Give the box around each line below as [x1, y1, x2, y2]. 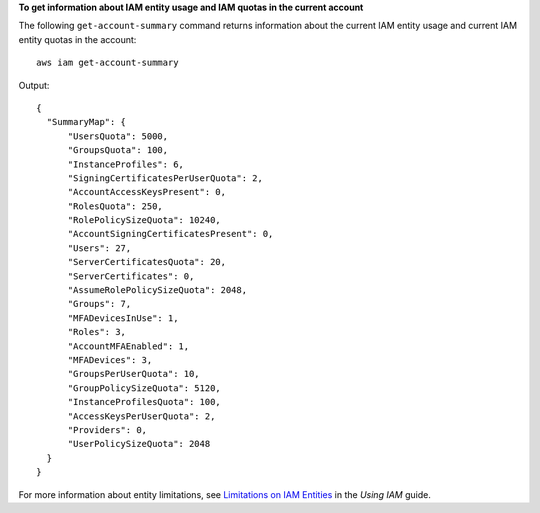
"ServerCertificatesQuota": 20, [67, 256, 227, 268]
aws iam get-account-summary [36, 57, 179, 69]
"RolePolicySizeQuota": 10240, [67, 215, 222, 226]
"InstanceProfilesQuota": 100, [67, 396, 222, 408]
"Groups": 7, [67, 298, 132, 310]
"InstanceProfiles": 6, [67, 158, 185, 170]
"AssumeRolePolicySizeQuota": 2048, [67, 285, 248, 296]
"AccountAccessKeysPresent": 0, [67, 186, 227, 198]
